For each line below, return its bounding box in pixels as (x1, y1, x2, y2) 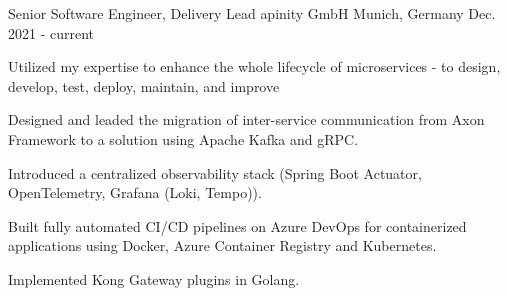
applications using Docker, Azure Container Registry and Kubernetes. (8, 235, 437, 256)
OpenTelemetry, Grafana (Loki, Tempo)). (8, 182, 262, 203)
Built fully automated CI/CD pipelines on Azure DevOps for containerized (8, 215, 467, 236)
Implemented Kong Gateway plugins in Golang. (8, 268, 300, 289)
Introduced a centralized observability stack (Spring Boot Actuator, (8, 162, 422, 183)
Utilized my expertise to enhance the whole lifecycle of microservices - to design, (8, 56, 501, 77)
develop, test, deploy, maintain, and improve (8, 75, 280, 96)
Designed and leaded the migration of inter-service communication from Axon (8, 109, 485, 130)
